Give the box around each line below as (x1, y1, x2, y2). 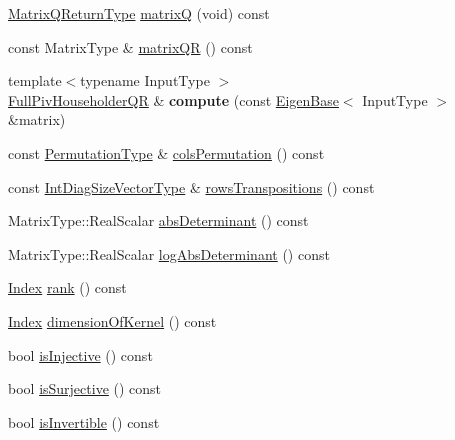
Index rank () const (8, 277, 127, 298)
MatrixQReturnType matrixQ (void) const (8, 3, 270, 23)
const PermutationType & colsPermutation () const (8, 142, 325, 163)
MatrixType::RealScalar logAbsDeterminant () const (8, 243, 330, 264)
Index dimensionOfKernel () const (8, 310, 217, 331)
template (8, 70, 62, 91)
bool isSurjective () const (8, 378, 162, 399)
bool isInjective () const (8, 344, 153, 365)
